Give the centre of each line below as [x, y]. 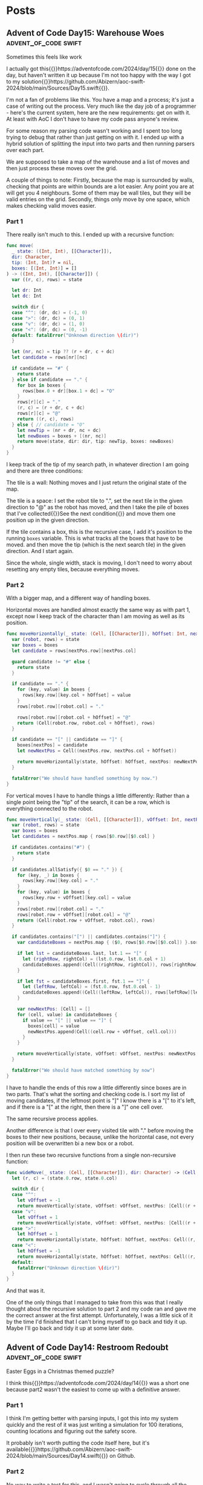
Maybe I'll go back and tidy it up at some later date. [70, 1328]
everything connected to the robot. [50, 808]
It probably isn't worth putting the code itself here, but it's [78, 1443]
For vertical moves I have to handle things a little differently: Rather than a [98, 796]
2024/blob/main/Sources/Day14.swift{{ [55, 1456]
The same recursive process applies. [52, 1118]
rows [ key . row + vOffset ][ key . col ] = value [76, 898]
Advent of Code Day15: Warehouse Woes [85, 33]
